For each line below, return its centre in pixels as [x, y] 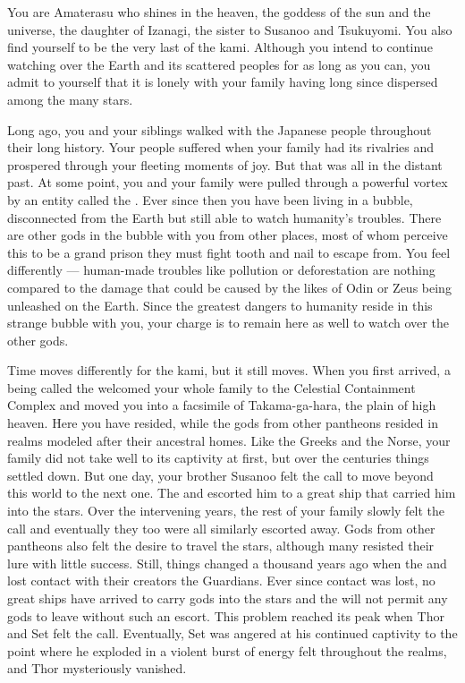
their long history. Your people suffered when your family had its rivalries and [221, 147]
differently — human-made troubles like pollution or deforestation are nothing [221, 270]
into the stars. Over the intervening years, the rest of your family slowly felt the [226, 511]
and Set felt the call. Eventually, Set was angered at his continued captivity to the [232, 633]
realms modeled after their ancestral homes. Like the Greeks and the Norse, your [229, 440]
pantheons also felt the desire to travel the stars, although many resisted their [221, 546]
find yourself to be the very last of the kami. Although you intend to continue [220, 47]
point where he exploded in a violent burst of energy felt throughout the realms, [227, 650]
